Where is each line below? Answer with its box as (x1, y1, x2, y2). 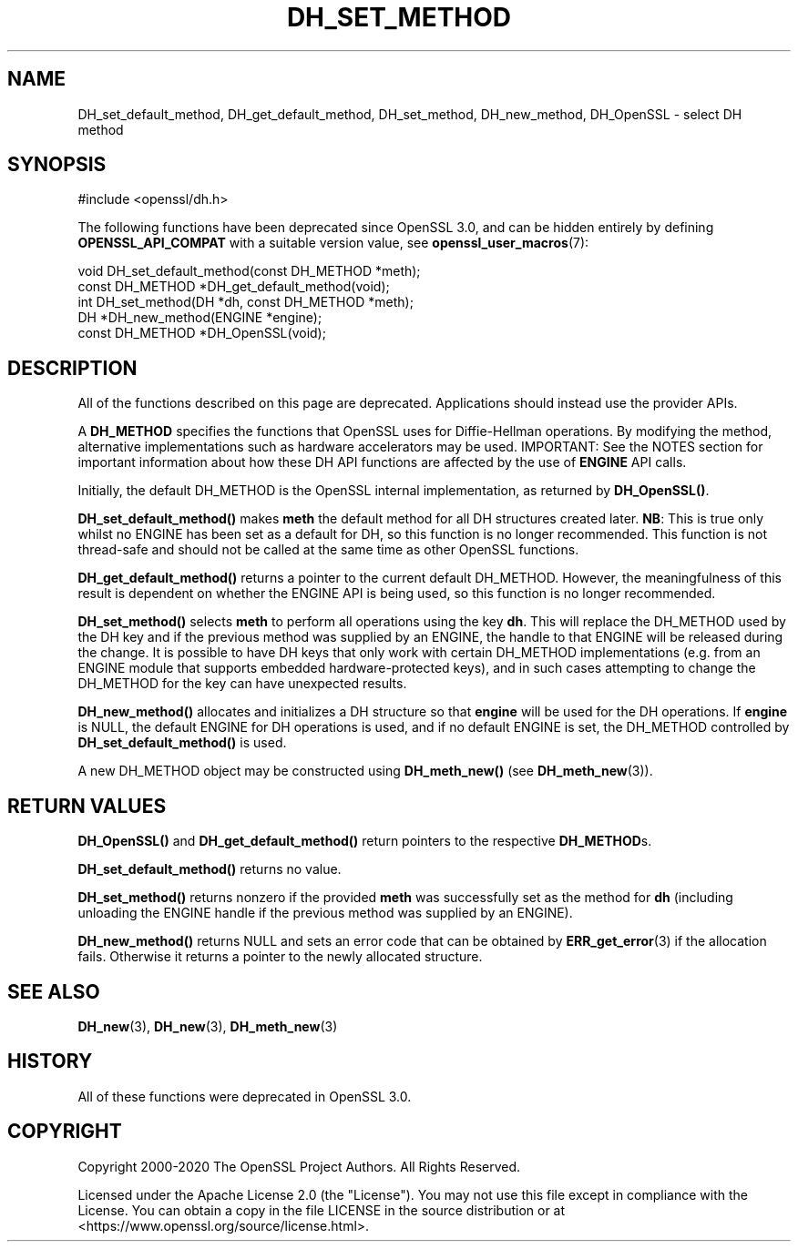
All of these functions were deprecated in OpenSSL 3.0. (77, 1088, 412, 1104)
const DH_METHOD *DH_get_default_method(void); (77, 279, 390, 295)
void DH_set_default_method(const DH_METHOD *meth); (77, 263, 421, 279)
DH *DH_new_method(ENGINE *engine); (77, 310, 322, 326)
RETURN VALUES (7, 794, 167, 817)
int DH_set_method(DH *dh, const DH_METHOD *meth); (77, 294, 414, 310)
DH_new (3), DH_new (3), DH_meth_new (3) (77, 1018, 338, 1034)
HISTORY (7, 1050, 93, 1073)
